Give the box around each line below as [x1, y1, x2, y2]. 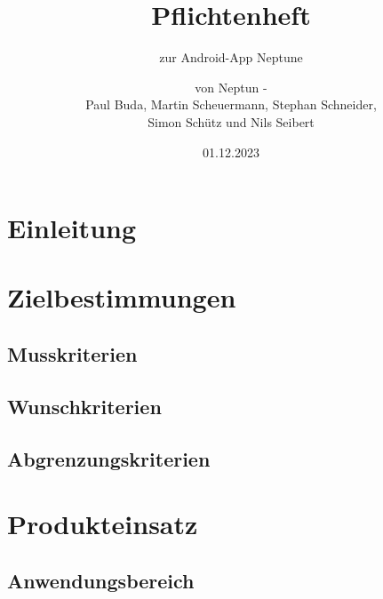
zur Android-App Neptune [159, 48, 303, 67]
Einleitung [7, 210, 137, 246]
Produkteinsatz [7, 506, 198, 542]
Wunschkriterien [7, 392, 162, 419]
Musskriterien [7, 340, 138, 368]
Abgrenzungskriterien [7, 444, 211, 472]
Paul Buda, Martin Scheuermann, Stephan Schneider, [85, 95, 377, 114]
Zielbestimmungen [7, 279, 236, 315]
